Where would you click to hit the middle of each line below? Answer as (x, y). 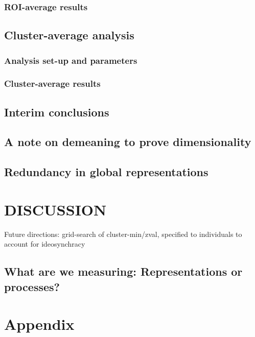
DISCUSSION (55, 209)
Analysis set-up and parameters (71, 60)
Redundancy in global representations (106, 172)
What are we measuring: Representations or (123, 271)
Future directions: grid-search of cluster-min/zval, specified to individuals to (123, 234)
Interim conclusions (57, 112)
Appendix (39, 324)
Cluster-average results (52, 83)
